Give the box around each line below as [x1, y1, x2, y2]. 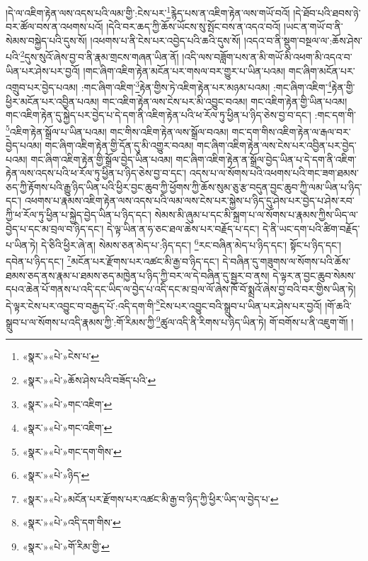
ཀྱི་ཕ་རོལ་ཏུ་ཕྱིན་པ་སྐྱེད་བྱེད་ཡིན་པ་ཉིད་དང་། [6, 207, 151, 221]
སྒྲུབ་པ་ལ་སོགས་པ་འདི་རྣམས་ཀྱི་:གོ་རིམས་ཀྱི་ [6, 314, 156, 329]
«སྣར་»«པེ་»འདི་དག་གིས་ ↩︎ [22, 515, 121, 530]
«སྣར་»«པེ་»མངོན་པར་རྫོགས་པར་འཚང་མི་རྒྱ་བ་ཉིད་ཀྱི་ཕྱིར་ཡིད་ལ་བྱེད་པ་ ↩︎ [22, 491, 279, 506]
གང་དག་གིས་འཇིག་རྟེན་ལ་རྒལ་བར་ [231, 124, 351, 139]
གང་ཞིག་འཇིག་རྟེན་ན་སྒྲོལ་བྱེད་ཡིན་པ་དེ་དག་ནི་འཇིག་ [176, 151, 357, 166]
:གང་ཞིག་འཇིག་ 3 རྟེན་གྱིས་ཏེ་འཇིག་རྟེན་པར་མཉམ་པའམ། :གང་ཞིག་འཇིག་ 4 [81, 78, 332, 94]
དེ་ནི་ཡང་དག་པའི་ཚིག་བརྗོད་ [262, 221, 360, 236]
